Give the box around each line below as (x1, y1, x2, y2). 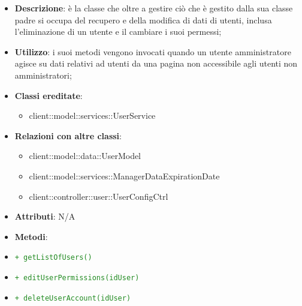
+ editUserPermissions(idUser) (14, 273, 140, 282)
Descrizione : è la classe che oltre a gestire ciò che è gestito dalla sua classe (14, 2, 293, 14)
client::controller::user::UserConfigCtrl (29, 190, 168, 202)
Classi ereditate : (14, 89, 83, 101)
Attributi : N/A (14, 210, 75, 223)
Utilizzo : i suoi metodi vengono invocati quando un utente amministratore (14, 45, 291, 58)
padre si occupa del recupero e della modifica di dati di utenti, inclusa (14, 13, 272, 26)
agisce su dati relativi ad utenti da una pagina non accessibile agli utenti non (14, 57, 298, 70)
